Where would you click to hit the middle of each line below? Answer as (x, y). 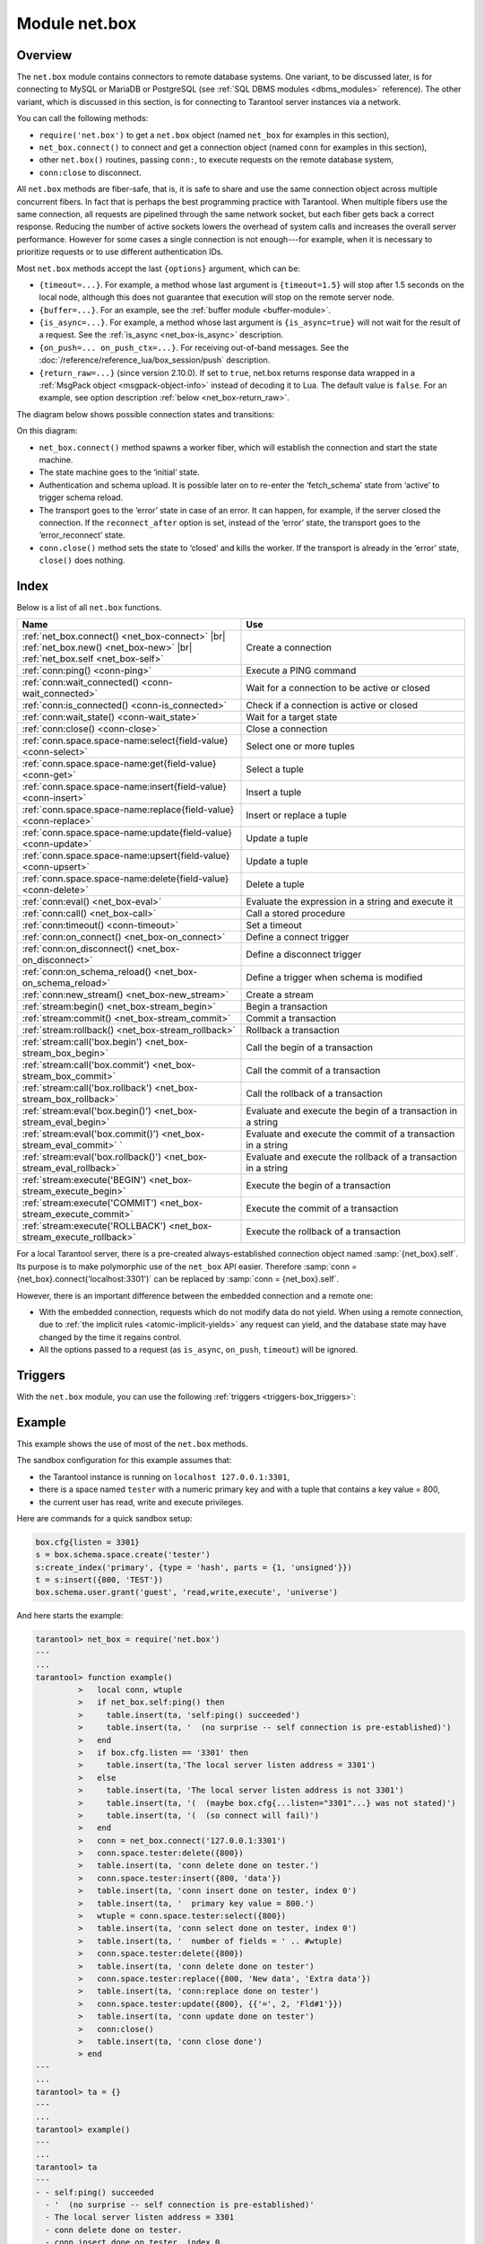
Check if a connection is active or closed (332, 706)
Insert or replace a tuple (296, 815)
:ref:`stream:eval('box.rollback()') (91, 1157)
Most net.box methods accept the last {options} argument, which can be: (158, 268)
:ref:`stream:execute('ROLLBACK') (94, 1226)
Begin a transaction (287, 1007)
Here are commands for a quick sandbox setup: (104, 1518)
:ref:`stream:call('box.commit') (86, 1065)
